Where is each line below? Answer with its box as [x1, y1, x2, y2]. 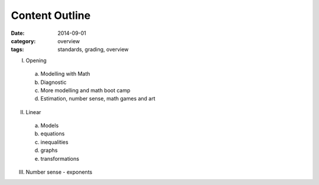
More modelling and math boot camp [40, 86, 131, 94]
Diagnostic [40, 79, 67, 86]
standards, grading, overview [57, 46, 129, 53]
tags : [11, 46, 24, 53]
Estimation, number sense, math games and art [40, 95, 156, 102]
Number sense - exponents [25, 168, 93, 176]
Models [40, 122, 59, 129]
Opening [25, 57, 47, 64]
